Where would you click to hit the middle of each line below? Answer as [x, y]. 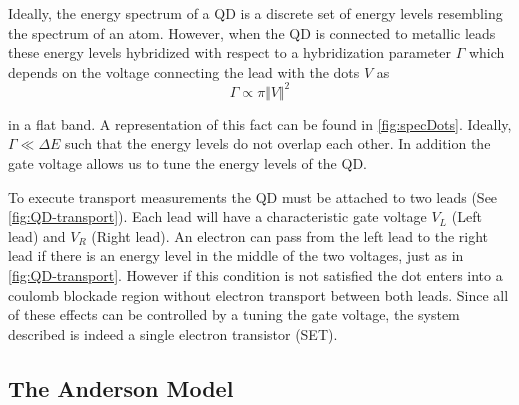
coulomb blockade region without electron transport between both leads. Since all [258, 294]
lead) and [37, 235]
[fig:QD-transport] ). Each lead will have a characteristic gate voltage [217, 216]
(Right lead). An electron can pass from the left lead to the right [290, 235]
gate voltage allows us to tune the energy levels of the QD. [187, 163]
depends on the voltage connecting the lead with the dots [184, 71]
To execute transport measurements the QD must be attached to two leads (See [253, 196]
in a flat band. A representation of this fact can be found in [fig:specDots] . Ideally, [260, 123]
